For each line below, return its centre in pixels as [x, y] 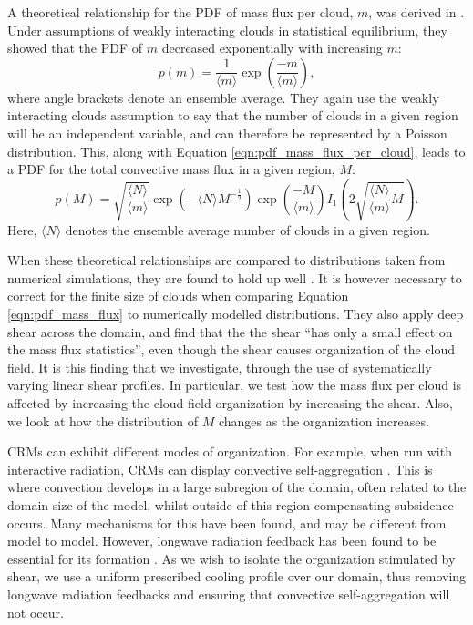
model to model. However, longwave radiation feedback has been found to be [222, 541]
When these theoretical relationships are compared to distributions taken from [226, 260]
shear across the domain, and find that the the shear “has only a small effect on [230, 331]
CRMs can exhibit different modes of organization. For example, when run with [230, 451]
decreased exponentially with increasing [272, 48]
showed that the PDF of [75, 48]
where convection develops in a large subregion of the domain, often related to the [237, 487]
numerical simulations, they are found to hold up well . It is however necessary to [235, 277]
